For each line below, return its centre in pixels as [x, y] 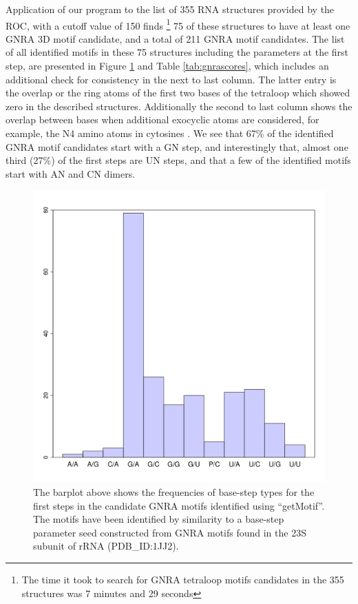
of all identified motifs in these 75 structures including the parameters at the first [177, 52]
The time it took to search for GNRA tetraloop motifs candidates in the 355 [183, 579]
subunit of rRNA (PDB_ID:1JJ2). [106, 546]
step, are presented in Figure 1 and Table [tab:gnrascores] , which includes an [167, 66]
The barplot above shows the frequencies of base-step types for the [174, 491]
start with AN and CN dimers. [71, 173]
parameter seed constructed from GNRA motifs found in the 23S [170, 532]
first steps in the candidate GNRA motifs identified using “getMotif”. [179, 505]
